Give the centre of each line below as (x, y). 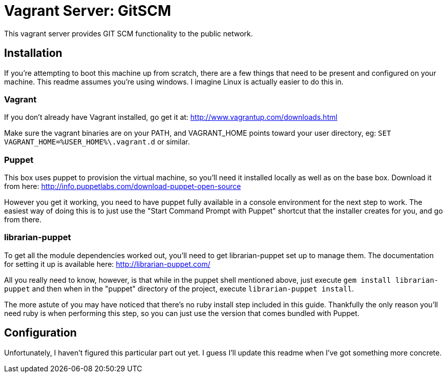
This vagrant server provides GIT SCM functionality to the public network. (129, 33)
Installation (33, 53)
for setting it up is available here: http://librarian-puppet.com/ (107, 264)
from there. (23, 220)
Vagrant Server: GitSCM (88, 11)
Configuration (40, 333)
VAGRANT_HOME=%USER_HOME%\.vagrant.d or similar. (97, 142)
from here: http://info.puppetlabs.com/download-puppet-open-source (123, 186)
